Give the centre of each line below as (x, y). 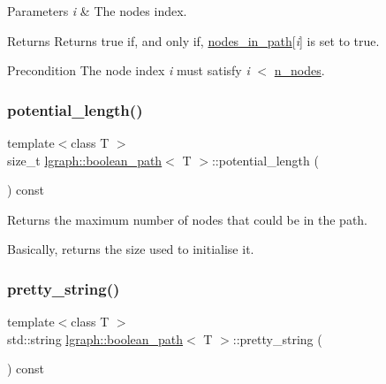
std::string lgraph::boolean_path (95, 338)
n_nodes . (299, 70)
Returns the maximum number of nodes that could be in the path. (188, 219)
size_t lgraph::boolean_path (85, 160)
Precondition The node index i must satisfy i (129, 70)
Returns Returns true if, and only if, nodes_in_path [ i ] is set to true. (193, 40)
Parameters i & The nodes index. (97, 11)
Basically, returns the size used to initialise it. (131, 249)
